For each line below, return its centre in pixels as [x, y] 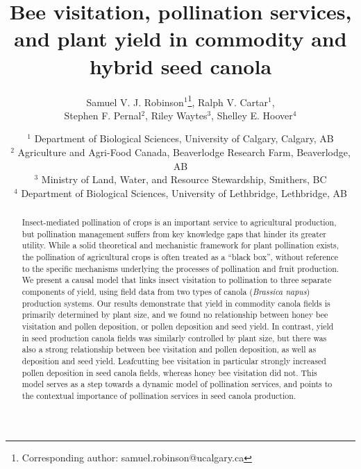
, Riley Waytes [176, 115]
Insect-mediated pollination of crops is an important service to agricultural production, [179, 222]
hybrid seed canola [180, 66]
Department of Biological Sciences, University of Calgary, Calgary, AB [184, 138]
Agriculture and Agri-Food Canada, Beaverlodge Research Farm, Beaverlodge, [184, 152]
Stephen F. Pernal [103, 115]
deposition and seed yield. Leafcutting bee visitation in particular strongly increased [174, 360]
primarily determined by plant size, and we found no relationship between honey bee [175, 315]
